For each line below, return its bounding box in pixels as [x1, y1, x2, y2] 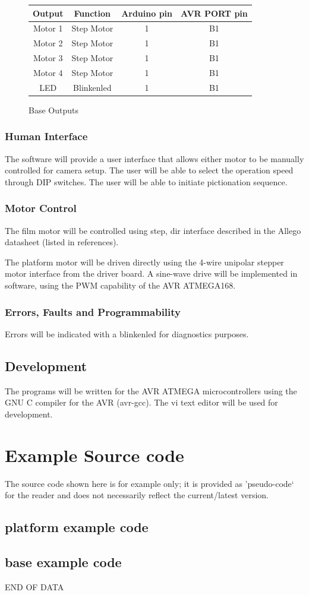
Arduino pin [121, 7, 173, 19]
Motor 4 [33, 66, 63, 78]
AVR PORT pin [181, 7, 248, 19]
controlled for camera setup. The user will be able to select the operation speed [5, 164, 294, 176]
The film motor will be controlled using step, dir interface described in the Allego [5, 224, 301, 236]
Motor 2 [33, 37, 63, 49]
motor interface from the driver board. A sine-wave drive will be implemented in [5, 267, 298, 280]
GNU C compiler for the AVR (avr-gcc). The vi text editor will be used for [5, 396, 278, 409]
